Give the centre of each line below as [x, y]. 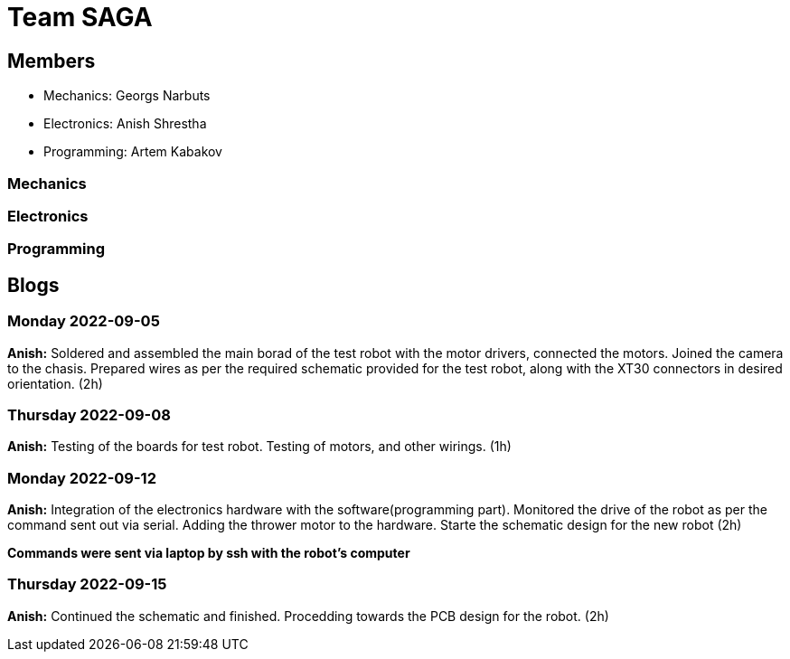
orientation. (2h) [55, 383]
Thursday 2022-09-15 [87, 584]
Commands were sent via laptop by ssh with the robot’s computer [209, 553]
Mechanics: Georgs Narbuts [127, 96]
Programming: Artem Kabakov [133, 152]
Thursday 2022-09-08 [89, 414]
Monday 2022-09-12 [82, 478]
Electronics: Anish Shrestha [125, 124]
